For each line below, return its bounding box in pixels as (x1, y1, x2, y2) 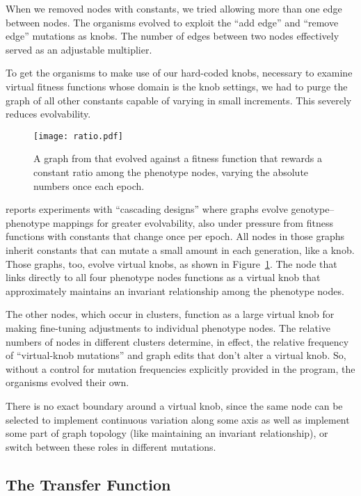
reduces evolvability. (6, 106, 91, 121)
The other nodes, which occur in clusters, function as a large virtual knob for (6, 307, 335, 321)
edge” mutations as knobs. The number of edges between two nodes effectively (6, 29, 339, 43)
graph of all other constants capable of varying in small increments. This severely (6, 93, 352, 107)
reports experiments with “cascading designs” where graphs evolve (6, 202, 288, 216)
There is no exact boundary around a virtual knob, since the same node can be (6, 398, 343, 413)
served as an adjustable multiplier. (6, 42, 152, 56)
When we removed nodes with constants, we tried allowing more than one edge (6, 1, 342, 15)
